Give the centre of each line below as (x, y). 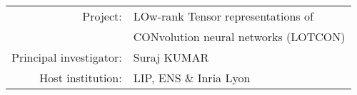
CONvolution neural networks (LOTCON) (239, 37)
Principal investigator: (67, 57)
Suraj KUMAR (171, 57)
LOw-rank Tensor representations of (223, 16)
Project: (102, 16)
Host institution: (81, 78)
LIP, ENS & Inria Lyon (192, 78)
